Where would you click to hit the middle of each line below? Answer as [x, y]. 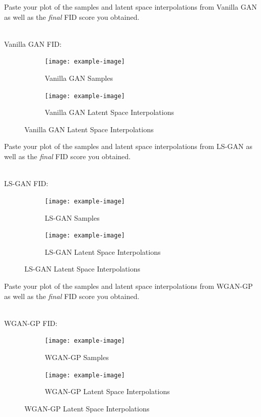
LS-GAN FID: [26, 183]
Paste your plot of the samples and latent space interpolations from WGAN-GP [128, 286]
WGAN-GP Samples [77, 357]
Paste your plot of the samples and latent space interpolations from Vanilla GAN [131, 7]
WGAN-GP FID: [31, 323]
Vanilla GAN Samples [79, 78]
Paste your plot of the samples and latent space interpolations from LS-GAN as [128, 146]
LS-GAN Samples [72, 217]
